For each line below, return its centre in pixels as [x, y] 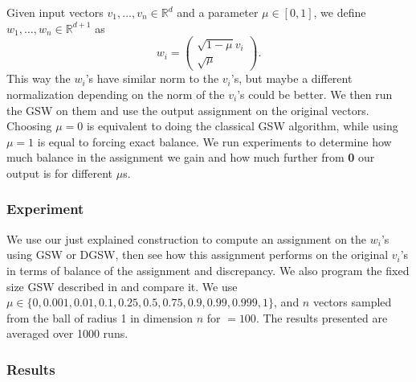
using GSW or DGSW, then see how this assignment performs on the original [198, 255]
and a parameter [218, 12]
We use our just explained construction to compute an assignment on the [187, 238]
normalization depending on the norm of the [116, 94]
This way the [39, 78]
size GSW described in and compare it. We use [122, 286]
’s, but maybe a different [292, 78]
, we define [340, 12]
